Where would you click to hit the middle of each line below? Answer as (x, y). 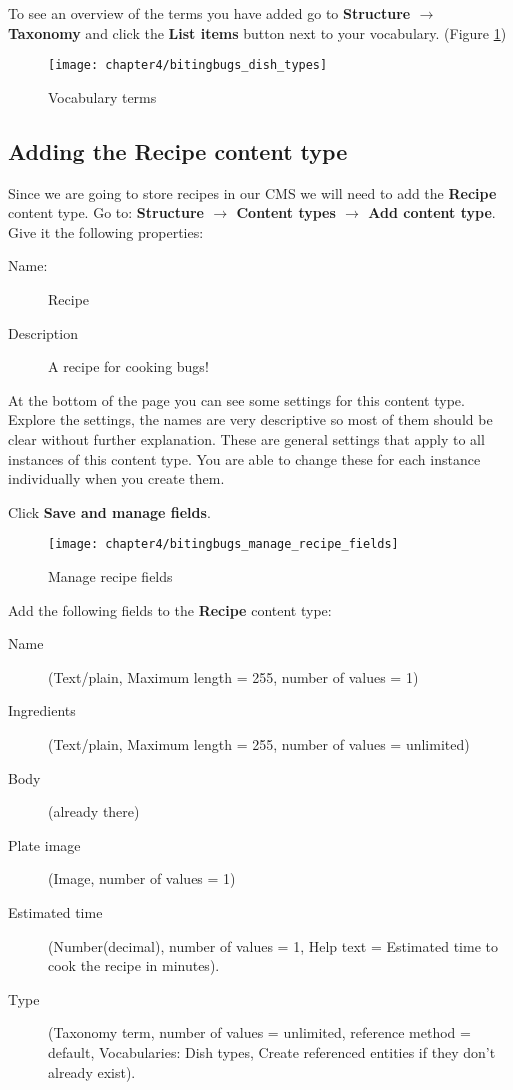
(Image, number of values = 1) (142, 878)
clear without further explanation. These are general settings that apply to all (246, 438)
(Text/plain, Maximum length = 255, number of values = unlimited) (259, 743)
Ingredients (42, 710)
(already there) (94, 811)
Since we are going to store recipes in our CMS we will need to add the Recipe (252, 192)
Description (43, 332)
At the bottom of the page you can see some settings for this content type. (236, 399)
